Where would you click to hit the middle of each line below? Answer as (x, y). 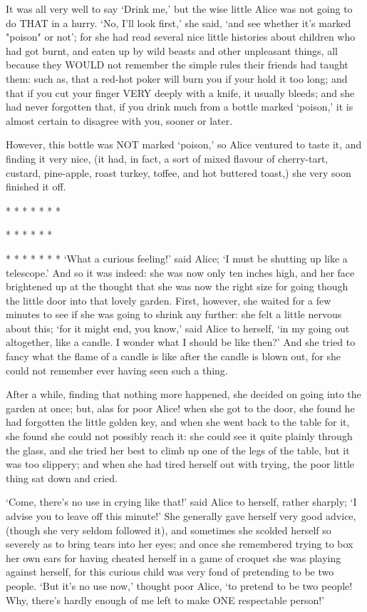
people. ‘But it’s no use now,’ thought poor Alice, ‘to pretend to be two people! (179, 585)
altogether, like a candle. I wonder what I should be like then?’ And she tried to (181, 342)
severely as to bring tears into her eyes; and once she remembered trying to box (180, 544)
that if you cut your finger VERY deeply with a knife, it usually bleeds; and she (180, 92)
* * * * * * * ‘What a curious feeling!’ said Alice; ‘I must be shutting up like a (177, 258)
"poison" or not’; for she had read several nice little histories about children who (181, 37)
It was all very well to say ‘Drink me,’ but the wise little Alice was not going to (179, 9)
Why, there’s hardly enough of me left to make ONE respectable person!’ (165, 600)
